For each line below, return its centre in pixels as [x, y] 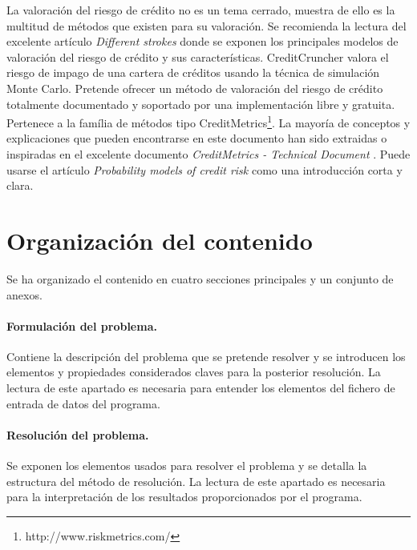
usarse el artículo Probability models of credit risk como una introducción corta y [204, 169]
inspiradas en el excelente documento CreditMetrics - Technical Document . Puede [208, 154]
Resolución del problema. [78, 434]
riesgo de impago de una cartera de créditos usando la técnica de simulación [193, 72]
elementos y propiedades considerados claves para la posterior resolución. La [194, 372]
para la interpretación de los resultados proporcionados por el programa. [184, 497]
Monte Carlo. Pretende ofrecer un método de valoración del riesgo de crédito [195, 88]
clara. [20, 185]
